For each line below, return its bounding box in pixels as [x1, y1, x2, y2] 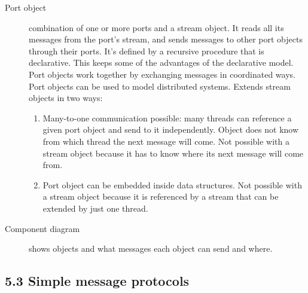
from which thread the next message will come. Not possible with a [42, 135, 289, 147]
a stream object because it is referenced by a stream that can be [42, 190, 279, 203]
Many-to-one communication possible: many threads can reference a [42, 111, 292, 124]
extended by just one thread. [42, 202, 148, 214]
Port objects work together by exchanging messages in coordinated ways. [29, 68, 295, 80]
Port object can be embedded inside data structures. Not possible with [42, 178, 302, 191]
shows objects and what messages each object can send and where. [29, 242, 273, 255]
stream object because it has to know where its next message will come [42, 146, 304, 159]
